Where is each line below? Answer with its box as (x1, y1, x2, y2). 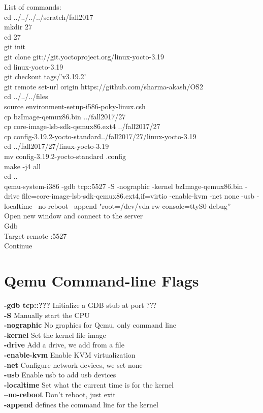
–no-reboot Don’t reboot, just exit (4, 389, 116, 400)
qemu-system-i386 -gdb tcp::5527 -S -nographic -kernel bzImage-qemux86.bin (4, 180, 243, 191)
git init (4, 41, 26, 52)
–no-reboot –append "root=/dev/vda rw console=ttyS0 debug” (35, 200, 231, 211)
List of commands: (4, 2, 61, 12)
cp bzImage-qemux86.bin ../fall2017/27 (4, 111, 126, 121)
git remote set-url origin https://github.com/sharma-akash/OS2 (4, 81, 204, 91)
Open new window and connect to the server (4, 210, 143, 221)
